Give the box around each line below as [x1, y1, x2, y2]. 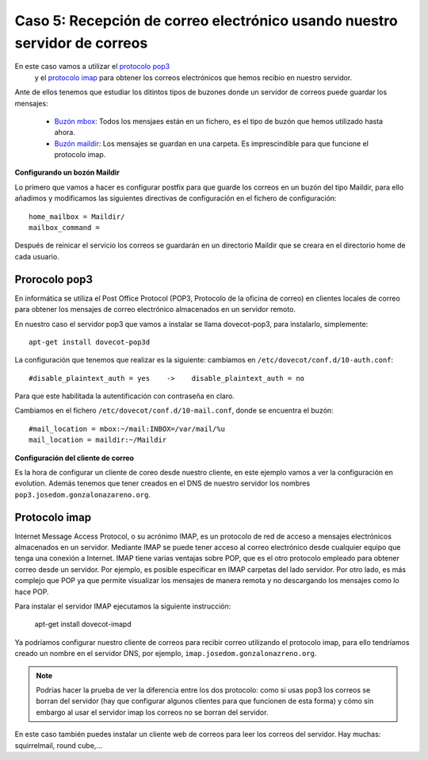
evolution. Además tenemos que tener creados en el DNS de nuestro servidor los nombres [14, 478, 311, 488]
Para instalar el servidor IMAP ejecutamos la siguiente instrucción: [14, 601, 231, 611]
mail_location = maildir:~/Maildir [29, 436, 167, 444]
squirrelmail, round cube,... [14, 740, 103, 750]
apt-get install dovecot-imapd [34, 620, 132, 629]
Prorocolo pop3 [14, 272, 94, 286]
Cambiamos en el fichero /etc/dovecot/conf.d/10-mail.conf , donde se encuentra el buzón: [14, 405, 334, 416]
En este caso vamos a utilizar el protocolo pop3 [14, 62, 170, 71]
